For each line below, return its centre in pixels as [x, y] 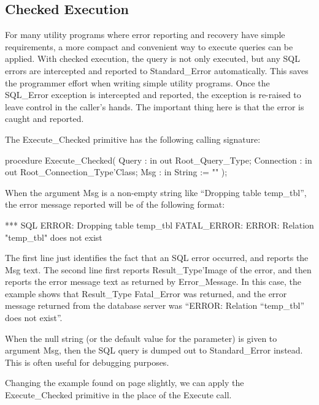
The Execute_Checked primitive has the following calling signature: [133, 139]
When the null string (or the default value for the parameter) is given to [141, 338]
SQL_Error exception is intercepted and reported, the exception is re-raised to [153, 95]
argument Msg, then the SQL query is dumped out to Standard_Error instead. [154, 350]
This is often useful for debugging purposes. [87, 362]
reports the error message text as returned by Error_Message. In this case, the [153, 282]
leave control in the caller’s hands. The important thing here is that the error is [155, 106]
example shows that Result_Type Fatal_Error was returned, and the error [146, 293]
